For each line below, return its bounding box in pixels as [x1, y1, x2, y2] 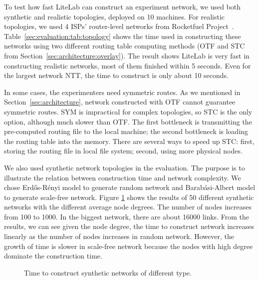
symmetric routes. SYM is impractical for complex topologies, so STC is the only [4, 106, 253, 116]
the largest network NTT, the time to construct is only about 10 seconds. [4, 70, 229, 80]
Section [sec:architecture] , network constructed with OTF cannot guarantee [4, 96, 236, 107]
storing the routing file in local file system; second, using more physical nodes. [4, 145, 243, 156]
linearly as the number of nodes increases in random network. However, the [4, 231, 234, 241]
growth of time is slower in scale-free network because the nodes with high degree [4, 240, 253, 251]
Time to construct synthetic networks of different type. [24, 267, 192, 277]
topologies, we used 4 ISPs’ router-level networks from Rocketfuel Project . [4, 21, 234, 31]
